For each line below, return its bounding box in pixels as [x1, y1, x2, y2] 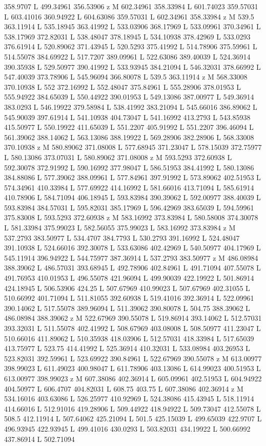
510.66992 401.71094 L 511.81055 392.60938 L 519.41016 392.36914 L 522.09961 [4, 293, 254, 303]
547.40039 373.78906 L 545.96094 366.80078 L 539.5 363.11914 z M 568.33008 [4, 71, 248, 82]
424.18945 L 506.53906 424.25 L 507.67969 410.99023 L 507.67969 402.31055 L [4, 282, 250, 293]
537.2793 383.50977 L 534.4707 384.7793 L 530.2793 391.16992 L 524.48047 [4, 232, 240, 243]
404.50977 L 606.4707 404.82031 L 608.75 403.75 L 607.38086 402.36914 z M [4, 383, 243, 394]
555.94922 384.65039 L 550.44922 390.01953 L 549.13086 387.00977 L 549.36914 [4, 91, 254, 102]
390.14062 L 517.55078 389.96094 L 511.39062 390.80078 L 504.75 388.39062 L [4, 302, 250, 313]
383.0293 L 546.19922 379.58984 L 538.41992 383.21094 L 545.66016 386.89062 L [4, 101, 257, 112]
